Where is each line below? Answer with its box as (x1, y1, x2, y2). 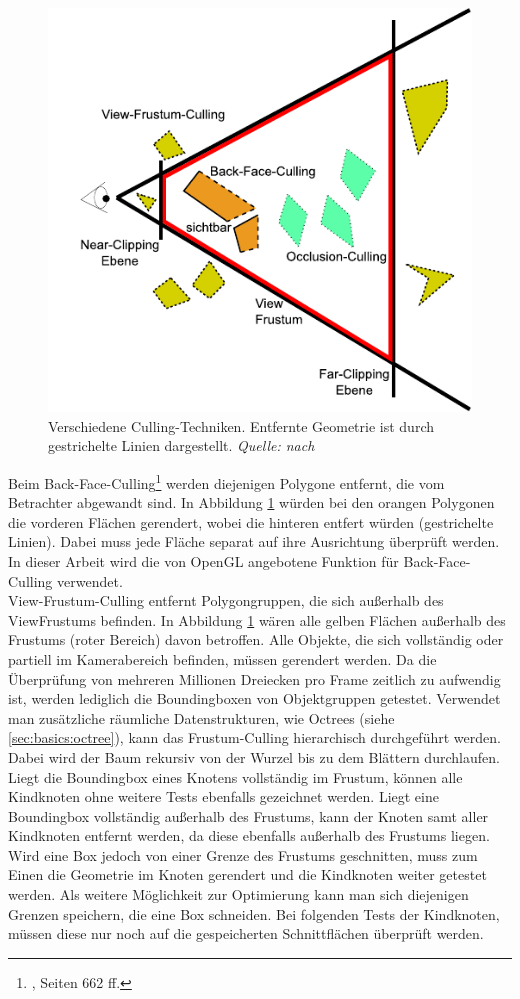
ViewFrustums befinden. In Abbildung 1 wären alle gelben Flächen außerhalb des (8, 609, 506, 630)
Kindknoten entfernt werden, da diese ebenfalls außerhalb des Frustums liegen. (8, 825, 490, 846)
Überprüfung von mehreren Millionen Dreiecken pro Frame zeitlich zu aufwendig (8, 668, 501, 689)
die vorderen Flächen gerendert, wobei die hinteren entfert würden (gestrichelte (8, 511, 494, 532)
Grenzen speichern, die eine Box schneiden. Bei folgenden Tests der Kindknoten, (8, 903, 500, 924)
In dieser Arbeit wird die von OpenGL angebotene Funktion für (8, 550, 399, 571)
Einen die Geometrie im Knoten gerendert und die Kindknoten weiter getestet (8, 864, 487, 885)
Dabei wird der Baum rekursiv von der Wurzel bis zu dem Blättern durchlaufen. (8, 746, 500, 767)
